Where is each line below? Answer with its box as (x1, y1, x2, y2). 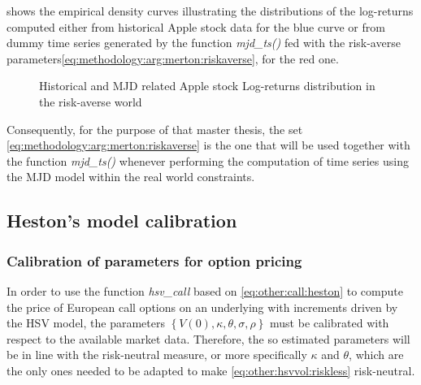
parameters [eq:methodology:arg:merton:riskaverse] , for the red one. (7, 50, 339, 67)
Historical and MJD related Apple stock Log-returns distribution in (39, 77, 375, 94)
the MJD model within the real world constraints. (7, 168, 255, 185)
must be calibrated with (270, 314, 389, 331)
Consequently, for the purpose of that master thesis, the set (7, 120, 303, 137)
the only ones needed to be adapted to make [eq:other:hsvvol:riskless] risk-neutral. (7, 361, 415, 379)
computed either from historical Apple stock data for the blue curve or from (7, 18, 385, 35)
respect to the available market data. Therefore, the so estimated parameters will (7, 330, 410, 347)
